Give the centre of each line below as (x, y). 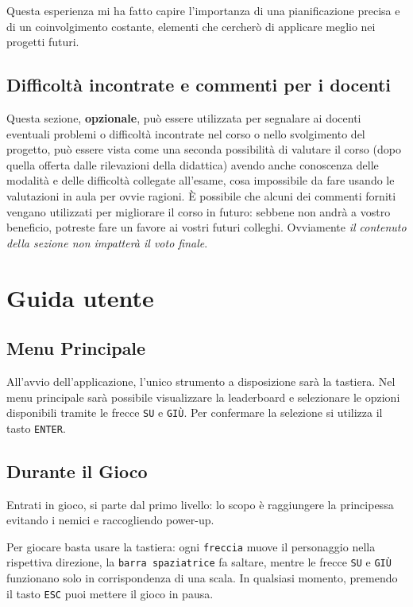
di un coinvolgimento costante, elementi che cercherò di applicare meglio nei (191, 26)
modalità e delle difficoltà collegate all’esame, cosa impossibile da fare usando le (201, 180)
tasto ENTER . (36, 428)
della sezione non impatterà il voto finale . (107, 242)
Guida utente (80, 297)
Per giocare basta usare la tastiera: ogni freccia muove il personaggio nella (191, 546)
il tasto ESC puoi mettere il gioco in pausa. (110, 593)
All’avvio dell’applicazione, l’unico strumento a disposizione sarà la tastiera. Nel (201, 381)
